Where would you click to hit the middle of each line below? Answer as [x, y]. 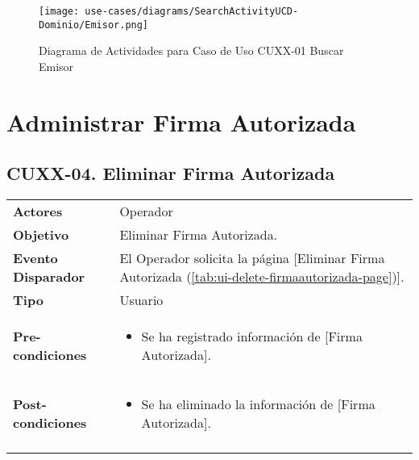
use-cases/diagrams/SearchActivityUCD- [192, 11]
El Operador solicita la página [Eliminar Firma [252, 258]
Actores [38, 211]
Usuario [141, 300]
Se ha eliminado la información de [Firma [258, 404]
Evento [35, 258]
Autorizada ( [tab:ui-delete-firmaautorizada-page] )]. [262, 277]
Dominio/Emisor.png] [94, 25]
